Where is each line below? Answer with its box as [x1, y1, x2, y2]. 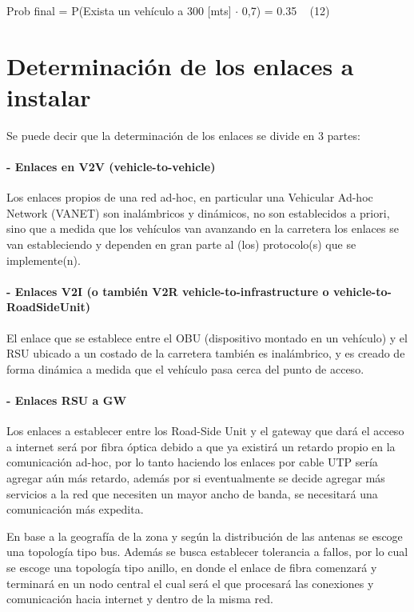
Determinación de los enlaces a [6, 49, 354, 82]
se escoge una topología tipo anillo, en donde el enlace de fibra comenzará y [6, 558, 377, 575]
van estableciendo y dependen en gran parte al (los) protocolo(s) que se [6, 236, 356, 253]
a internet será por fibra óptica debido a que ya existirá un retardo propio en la [6, 438, 396, 454]
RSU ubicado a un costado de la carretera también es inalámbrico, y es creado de [6, 345, 405, 362]
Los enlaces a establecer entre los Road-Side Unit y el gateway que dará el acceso [6, 422, 404, 439]
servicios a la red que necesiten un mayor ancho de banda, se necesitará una [6, 485, 378, 502]
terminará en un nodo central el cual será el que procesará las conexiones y [6, 574, 374, 591]
